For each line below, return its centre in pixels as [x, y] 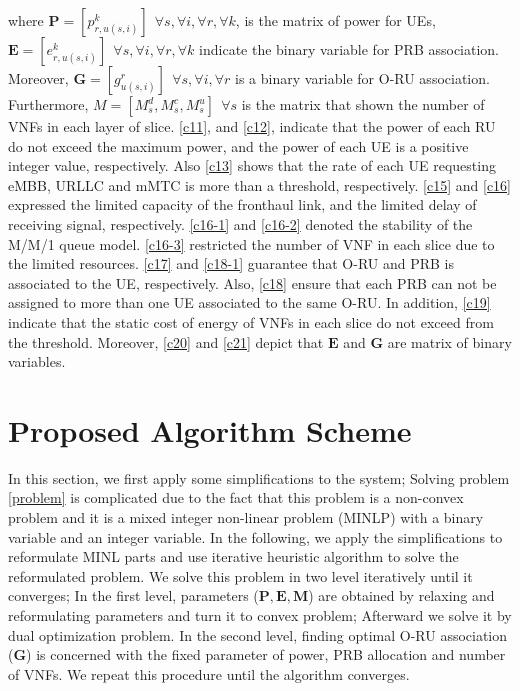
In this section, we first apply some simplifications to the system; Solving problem [259, 477]
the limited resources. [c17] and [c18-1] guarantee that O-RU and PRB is [231, 263]
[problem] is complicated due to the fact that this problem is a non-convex [236, 497]
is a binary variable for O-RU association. [362, 78]
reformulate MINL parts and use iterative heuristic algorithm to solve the [233, 556]
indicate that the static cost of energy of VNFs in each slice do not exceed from [251, 321]
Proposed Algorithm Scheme [210, 429]
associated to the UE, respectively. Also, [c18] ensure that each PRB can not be [252, 282]
